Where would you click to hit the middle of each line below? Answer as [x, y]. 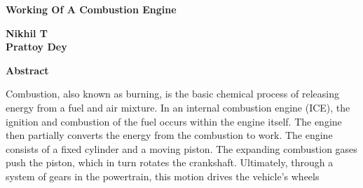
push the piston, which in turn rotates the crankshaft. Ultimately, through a [170, 162]
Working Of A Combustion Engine [91, 9]
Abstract [27, 70]
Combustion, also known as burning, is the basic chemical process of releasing [172, 94]
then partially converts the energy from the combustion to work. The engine [169, 135]
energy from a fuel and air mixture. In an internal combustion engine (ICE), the [178, 107]
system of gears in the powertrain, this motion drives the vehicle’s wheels [163, 176]
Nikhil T [27, 33]
